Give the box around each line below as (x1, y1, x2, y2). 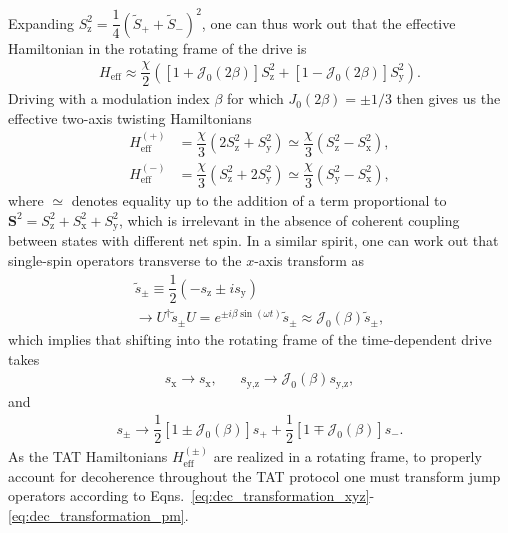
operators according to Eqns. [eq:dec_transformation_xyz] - (8, 485, 375, 506)
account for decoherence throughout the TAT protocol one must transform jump (8, 465, 501, 486)
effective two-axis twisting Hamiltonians (8, 107, 252, 128)
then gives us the (396, 88, 501, 109)
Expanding (8, 12, 74, 33)
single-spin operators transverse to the (8, 249, 242, 270)
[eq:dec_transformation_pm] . (8, 504, 189, 525)
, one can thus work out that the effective (201, 12, 456, 33)
